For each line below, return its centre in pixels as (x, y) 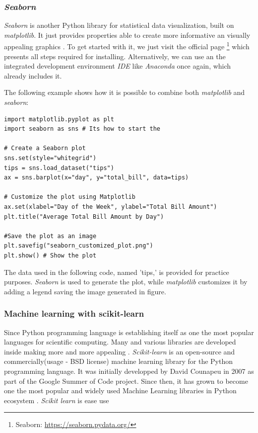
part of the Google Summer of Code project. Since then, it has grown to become (126, 381)
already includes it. (33, 75)
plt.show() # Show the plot (50, 255)
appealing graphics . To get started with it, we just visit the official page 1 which (127, 46)
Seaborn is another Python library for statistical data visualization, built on (119, 25)
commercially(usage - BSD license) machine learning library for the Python (118, 361)
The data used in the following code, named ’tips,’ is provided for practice (117, 272)
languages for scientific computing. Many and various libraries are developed (120, 342)
